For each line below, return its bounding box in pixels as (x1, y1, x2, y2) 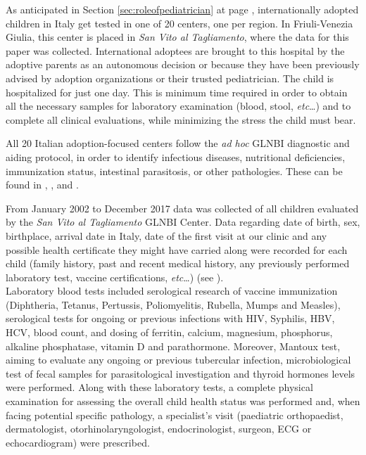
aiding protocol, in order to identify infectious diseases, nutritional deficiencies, (6, 149, 346, 164)
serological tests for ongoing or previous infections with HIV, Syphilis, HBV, (6, 311, 335, 326)
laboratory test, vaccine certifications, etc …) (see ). (6, 269, 224, 284)
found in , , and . (6, 177, 79, 192)
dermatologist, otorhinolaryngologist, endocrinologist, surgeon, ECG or (6, 421, 312, 436)
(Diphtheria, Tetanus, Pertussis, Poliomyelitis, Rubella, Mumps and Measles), (6, 297, 341, 312)
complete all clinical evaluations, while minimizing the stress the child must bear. (6, 112, 356, 127)
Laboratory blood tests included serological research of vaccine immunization (6, 283, 338, 298)
